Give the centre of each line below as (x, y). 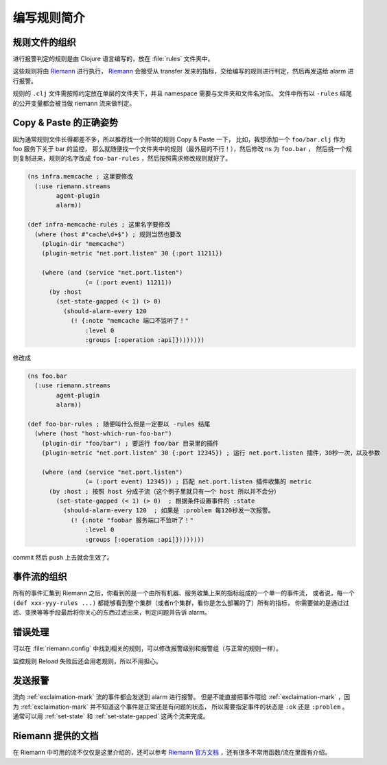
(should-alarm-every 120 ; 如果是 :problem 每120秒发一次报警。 (168, 511)
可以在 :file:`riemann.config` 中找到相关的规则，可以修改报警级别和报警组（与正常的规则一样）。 (148, 648)
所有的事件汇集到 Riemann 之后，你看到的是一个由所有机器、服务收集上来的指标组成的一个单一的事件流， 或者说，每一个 (184, 593)
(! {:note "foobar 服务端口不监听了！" (132, 520)
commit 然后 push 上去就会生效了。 (63, 557)
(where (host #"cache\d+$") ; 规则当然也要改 (108, 234)
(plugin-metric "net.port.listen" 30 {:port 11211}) (132, 253)
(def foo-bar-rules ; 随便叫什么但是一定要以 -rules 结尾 (119, 424)
